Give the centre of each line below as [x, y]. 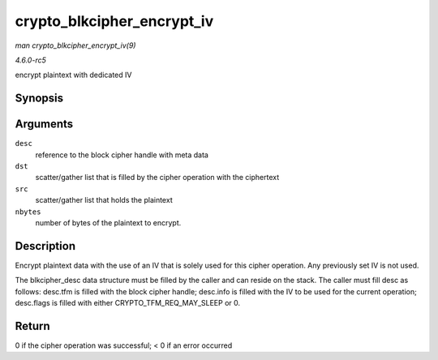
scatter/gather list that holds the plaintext [104, 200]
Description [45, 246]
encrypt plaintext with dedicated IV [73, 75]
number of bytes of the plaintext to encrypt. [108, 222]
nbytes [28, 212]
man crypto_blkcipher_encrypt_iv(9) [75, 45]
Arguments [44, 124]
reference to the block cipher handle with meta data [122, 155]
